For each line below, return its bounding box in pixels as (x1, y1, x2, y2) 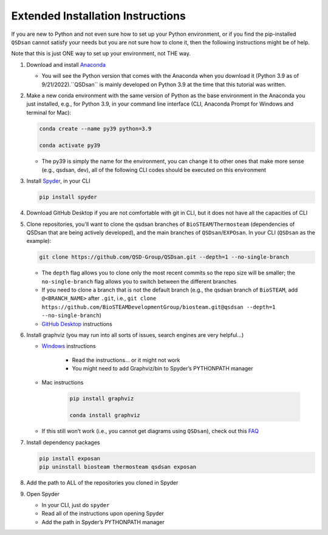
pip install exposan (39, 455, 100, 462)
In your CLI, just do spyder (41, 501, 110, 508)
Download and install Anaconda (26, 61, 106, 68)
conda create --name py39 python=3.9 (39, 125, 152, 132)
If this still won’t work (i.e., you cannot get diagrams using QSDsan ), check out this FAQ (41, 428, 259, 435)
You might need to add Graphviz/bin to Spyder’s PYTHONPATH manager (72, 365, 253, 372)
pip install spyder (39, 194, 97, 200)
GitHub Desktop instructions (41, 320, 112, 327)
